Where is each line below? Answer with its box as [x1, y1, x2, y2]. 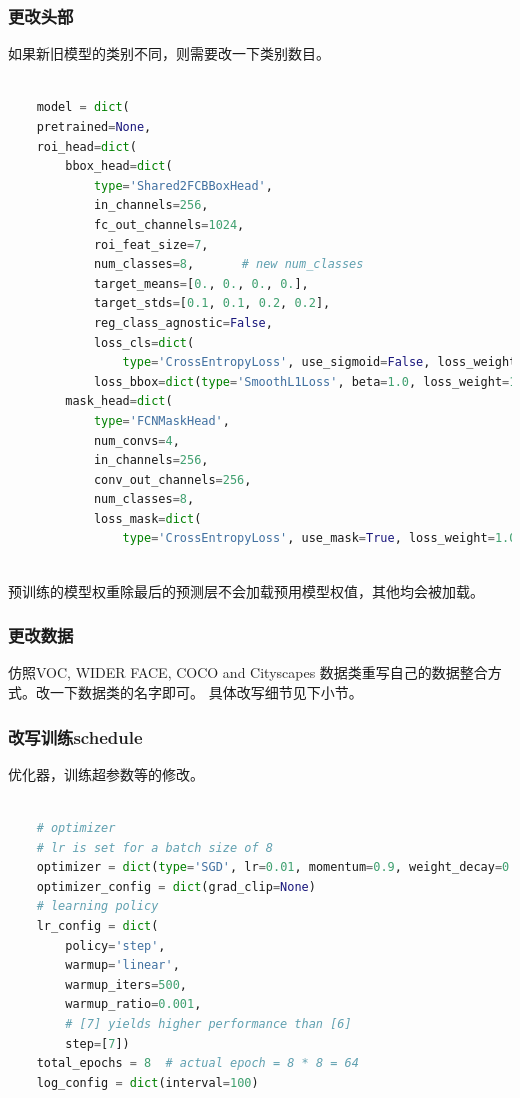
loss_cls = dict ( [93, 335, 195, 350]
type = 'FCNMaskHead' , [93, 413, 230, 428]
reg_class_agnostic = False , [93, 315, 273, 330]
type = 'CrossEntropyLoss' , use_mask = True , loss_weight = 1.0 [122, 531, 517, 546]
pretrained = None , [36, 120, 152, 134]
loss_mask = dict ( [93, 511, 202, 526]
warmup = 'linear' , [65, 958, 180, 973]
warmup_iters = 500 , [65, 977, 188, 992]
